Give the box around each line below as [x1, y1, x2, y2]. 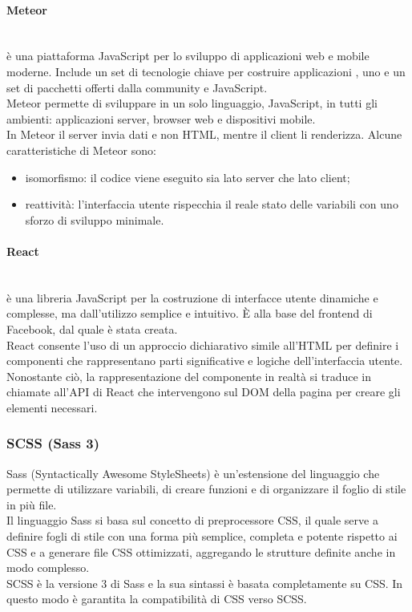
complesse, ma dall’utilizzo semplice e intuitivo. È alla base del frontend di [6, 305, 373, 322]
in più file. [6, 496, 57, 513]
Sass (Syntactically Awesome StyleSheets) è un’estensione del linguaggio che [6, 464, 380, 481]
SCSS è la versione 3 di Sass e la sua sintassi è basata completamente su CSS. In [6, 574, 403, 591]
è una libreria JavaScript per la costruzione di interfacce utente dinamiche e [6, 289, 378, 306]
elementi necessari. [6, 399, 98, 415]
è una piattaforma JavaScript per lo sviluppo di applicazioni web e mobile [6, 47, 370, 64]
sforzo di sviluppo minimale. [25, 211, 164, 228]
